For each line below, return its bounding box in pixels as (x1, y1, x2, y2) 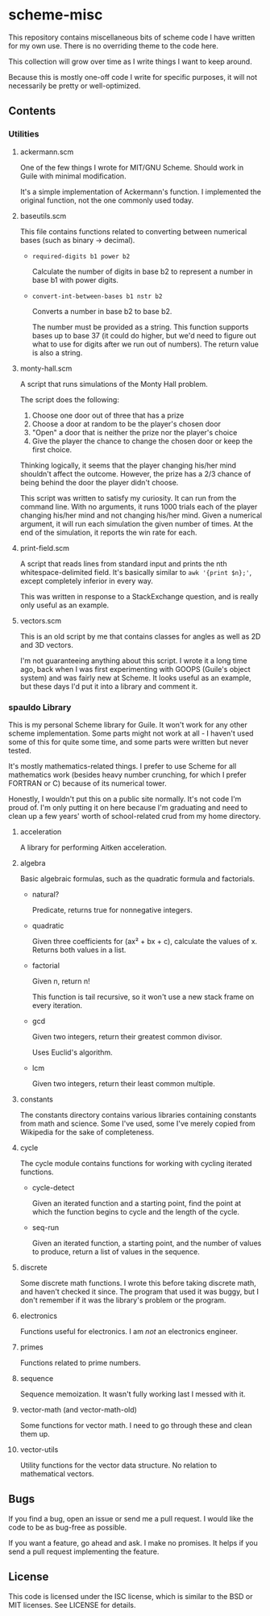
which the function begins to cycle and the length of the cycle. (31, 1207, 240, 1216)
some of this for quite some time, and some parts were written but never (8, 737, 249, 746)
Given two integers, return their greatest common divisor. (31, 1031, 222, 1041)
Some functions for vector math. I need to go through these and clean (19, 1420, 252, 1430)
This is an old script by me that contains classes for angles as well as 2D (19, 632, 261, 641)
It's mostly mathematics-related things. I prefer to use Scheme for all (8, 761, 237, 770)
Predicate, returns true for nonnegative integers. (31, 905, 193, 914)
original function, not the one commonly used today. (19, 195, 194, 205)
